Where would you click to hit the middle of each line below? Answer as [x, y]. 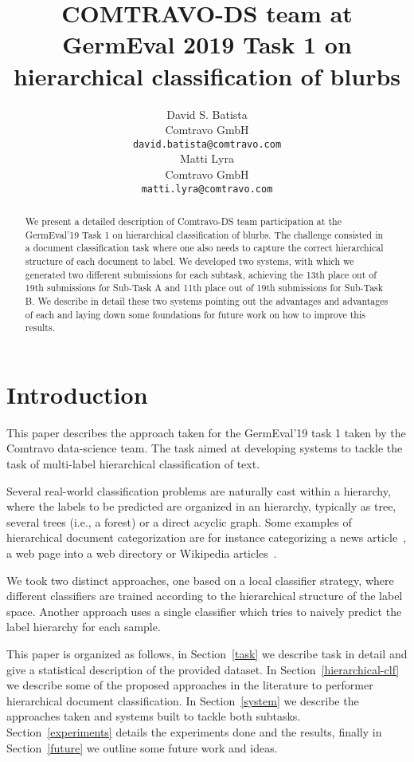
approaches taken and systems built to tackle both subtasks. [154, 716]
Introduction [77, 394]
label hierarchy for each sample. [84, 627]
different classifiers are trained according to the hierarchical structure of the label [205, 596]
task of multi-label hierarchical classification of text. [133, 464]
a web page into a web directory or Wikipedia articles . [142, 553]
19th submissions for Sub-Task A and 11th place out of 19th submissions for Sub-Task [204, 288]
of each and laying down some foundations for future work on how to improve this [195, 314]
